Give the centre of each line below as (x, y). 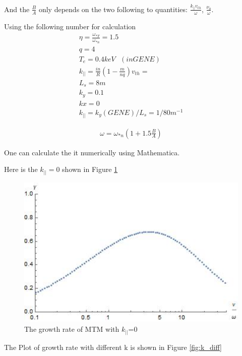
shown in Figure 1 (90, 169)
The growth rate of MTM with (72, 329)
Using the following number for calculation (70, 26)
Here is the (21, 169)
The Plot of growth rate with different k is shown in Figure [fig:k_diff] (113, 347)
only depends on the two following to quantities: (113, 9)
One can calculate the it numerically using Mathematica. (92, 152)
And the (17, 9)
